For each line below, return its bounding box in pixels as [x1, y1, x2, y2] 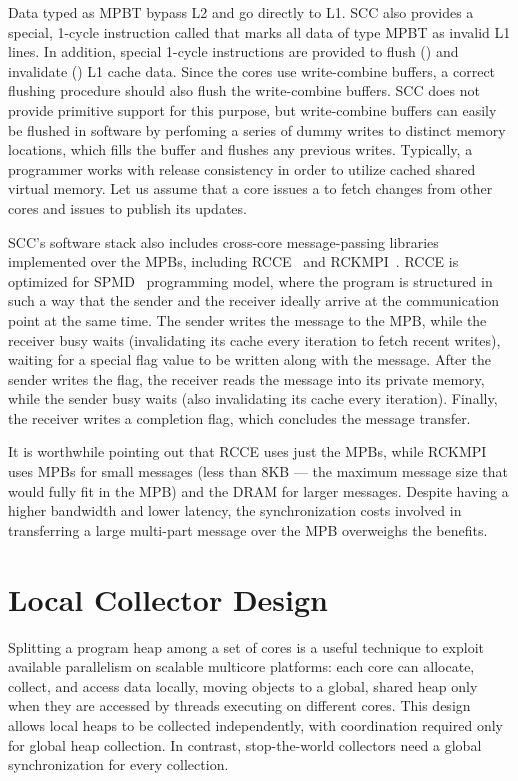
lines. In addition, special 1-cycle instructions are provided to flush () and [8, 41, 459, 62]
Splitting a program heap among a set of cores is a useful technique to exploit [8, 636, 485, 657]
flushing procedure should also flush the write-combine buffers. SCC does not [8, 80, 480, 101]
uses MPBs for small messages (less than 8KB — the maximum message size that [8, 461, 508, 482]
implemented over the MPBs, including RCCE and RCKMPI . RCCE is [8, 251, 459, 272]
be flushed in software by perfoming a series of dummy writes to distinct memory [8, 119, 506, 140]
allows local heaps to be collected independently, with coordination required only [8, 714, 503, 735]
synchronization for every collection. [8, 754, 229, 775]
